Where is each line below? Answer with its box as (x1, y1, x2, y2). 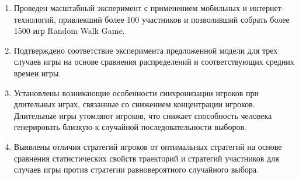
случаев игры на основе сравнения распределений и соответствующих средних (13, 55, 294, 68)
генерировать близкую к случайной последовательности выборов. (13, 121, 246, 133)
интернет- (249, 2, 284, 13)
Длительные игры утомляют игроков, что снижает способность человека (13, 109, 272, 121)
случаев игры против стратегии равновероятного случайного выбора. (13, 163, 259, 176)
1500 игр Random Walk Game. (13, 24, 125, 37)
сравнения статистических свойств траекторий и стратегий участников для (13, 152, 279, 164)
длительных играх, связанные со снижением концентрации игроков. (13, 98, 255, 110)
